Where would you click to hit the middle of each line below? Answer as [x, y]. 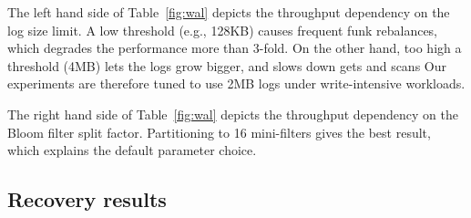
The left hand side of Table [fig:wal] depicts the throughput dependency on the [229, 12]
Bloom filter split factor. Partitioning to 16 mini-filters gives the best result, [219, 132]
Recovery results [87, 199]
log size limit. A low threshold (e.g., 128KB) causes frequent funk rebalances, [223, 30]
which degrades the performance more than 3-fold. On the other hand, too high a [235, 48]
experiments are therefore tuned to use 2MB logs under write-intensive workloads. [236, 83]
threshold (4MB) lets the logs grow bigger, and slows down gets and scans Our [227, 65]
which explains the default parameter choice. [132, 150]
